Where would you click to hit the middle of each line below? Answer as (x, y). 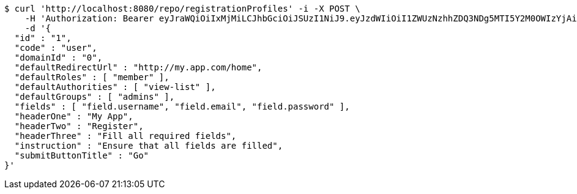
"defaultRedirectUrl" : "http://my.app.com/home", (138, 67)
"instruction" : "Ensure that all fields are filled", (149, 146)
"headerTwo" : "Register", (79, 126)
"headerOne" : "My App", (74, 116)
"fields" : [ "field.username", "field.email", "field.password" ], (182, 106)
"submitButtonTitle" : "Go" (82, 155)
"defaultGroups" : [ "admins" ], (95, 97)
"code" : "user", (56, 48)
